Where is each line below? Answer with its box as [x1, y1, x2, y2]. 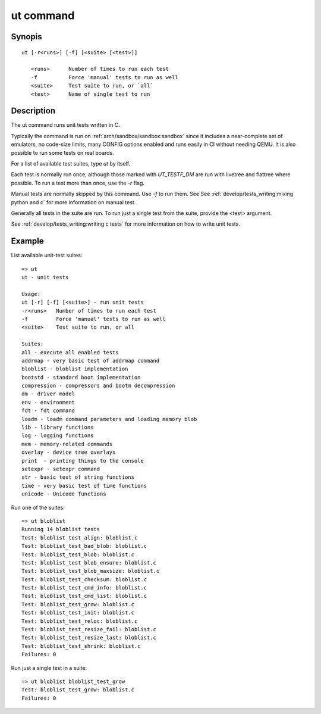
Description [11, 106, 56, 116]
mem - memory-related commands [21, 441, 113, 447]
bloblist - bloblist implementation [21, 366, 128, 372]
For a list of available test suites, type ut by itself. [11, 160, 131, 167]
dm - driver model [21, 391, 75, 397]
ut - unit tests [21, 274, 69, 281]
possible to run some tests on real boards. [11, 149, 114, 156]
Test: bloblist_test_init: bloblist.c [21, 609, 135, 616]
